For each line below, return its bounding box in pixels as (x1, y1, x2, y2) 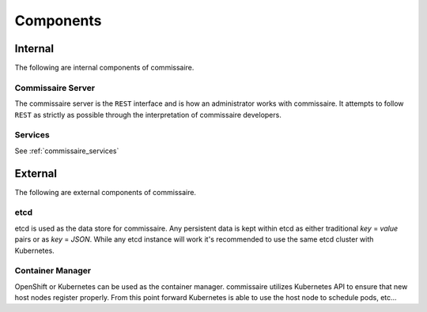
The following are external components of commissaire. (14, 187, 197, 197)
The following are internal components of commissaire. (14, 63, 195, 73)
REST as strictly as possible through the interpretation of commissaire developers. (14, 110, 282, 119)
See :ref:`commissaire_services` (14, 146, 119, 156)
